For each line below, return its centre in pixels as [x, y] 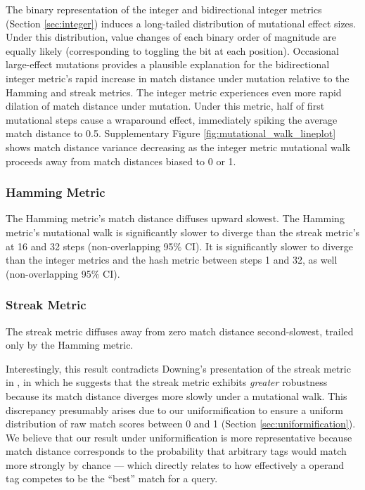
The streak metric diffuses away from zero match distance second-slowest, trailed [180, 331]
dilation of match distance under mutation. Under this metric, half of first [165, 106]
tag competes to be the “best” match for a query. [112, 478]
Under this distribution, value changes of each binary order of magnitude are [171, 37]
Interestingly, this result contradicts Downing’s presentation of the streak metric [178, 368]
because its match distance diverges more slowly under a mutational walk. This [177, 395]
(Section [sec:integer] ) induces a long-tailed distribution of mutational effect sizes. [181, 23]
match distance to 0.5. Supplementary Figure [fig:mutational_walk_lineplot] [171, 133]
